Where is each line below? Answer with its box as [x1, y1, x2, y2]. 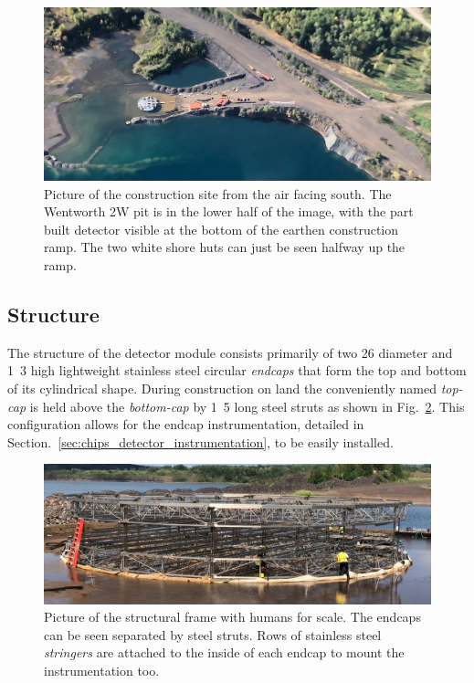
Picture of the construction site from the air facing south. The [44, 184, 392, 203]
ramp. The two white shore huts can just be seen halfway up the [44, 237, 406, 257]
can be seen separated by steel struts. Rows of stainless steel [44, 625, 382, 644]
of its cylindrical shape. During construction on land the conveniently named [7, 379, 437, 397]
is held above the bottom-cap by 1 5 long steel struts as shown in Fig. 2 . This [29, 396, 465, 415]
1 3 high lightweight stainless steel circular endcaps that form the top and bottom [7, 361, 467, 380]
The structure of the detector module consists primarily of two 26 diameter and [7, 342, 453, 362]
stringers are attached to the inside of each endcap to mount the [44, 643, 405, 662]
